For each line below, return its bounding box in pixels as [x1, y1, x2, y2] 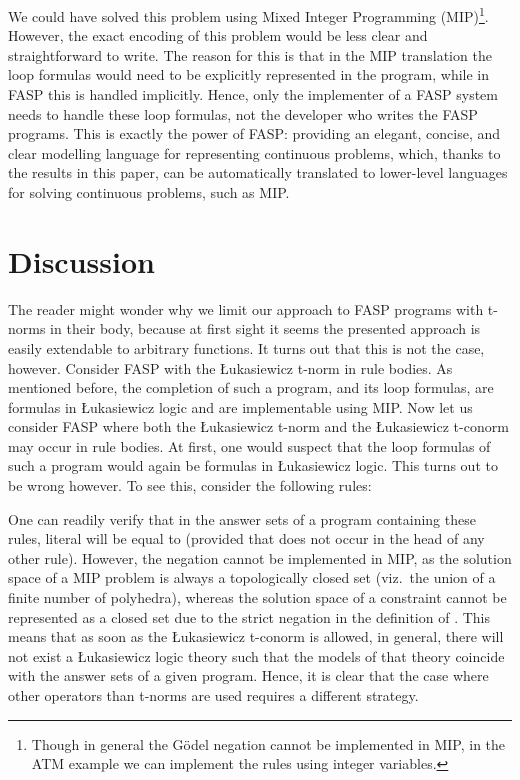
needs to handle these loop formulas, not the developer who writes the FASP [8, 103, 478, 124]
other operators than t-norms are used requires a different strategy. [8, 685, 419, 705]
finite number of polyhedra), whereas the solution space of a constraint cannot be [8, 587, 507, 608]
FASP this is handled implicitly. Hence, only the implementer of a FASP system [8, 84, 498, 105]
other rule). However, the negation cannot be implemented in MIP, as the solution [8, 547, 512, 568]
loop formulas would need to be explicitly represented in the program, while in [8, 64, 490, 85]
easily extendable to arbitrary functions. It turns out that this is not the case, [8, 337, 485, 358]
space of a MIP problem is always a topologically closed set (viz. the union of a [8, 567, 496, 588]
